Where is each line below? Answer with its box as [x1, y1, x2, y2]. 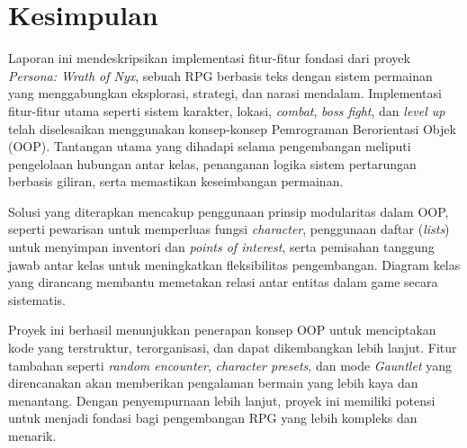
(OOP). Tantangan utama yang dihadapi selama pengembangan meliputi [8, 137, 411, 156]
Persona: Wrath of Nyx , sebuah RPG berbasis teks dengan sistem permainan [8, 66, 433, 85]
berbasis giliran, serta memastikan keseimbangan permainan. [8, 172, 344, 191]
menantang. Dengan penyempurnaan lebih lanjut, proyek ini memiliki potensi [8, 390, 436, 409]
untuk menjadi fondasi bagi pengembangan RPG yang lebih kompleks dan [8, 408, 418, 427]
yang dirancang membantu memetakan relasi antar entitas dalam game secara [8, 273, 438, 291]
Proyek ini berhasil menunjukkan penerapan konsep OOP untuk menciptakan [8, 320, 436, 339]
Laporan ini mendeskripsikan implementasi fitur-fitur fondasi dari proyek [8, 49, 410, 67]
